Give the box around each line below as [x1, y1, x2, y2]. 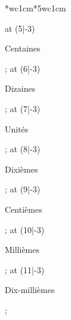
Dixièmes [5, 162, 38, 175]
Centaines [5, 42, 41, 55]
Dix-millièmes [5, 283, 55, 296]
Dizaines [5, 82, 36, 95]
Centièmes [5, 203, 42, 215]
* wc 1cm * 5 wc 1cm [5, 2, 66, 14]
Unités [5, 122, 29, 135]
